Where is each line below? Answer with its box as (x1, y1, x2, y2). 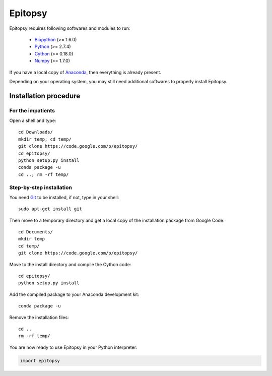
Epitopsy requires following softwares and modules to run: (9, 25, 130, 31)
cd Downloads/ (18, 129, 53, 135)
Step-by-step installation (9, 184, 73, 191)
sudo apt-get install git (18, 206, 83, 212)
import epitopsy (20, 358, 60, 363)
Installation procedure (9, 91, 81, 100)
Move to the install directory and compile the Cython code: (9, 261, 131, 267)
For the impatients (9, 107, 55, 114)
